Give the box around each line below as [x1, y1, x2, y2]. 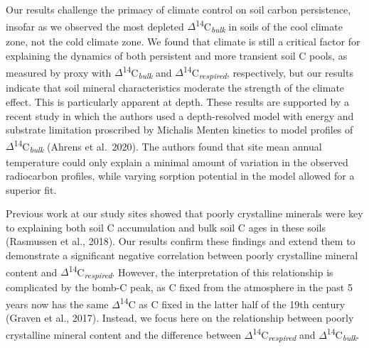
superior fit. [6, 182, 57, 197]
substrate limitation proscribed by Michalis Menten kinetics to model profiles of [6, 122, 353, 137]
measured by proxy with [6, 65, 112, 80]
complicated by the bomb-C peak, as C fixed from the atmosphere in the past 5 [6, 280, 353, 295]
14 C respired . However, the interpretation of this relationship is [68, 262, 333, 281]
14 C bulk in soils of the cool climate [196, 16, 343, 36]
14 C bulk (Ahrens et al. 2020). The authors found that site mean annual [14, 136, 322, 156]
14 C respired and [252, 325, 316, 344]
